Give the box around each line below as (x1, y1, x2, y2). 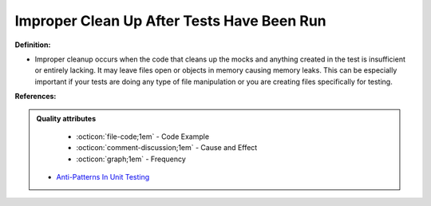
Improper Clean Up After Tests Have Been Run (14, 12, 326, 30)
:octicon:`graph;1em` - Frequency (76, 154, 187, 164)
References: (14, 92, 57, 101)
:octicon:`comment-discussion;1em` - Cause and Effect (76, 143, 258, 153)
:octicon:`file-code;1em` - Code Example (76, 132, 210, 141)
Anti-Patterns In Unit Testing (56, 172, 150, 182)
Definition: (14, 40, 51, 50)
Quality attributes (36, 113, 96, 123)
